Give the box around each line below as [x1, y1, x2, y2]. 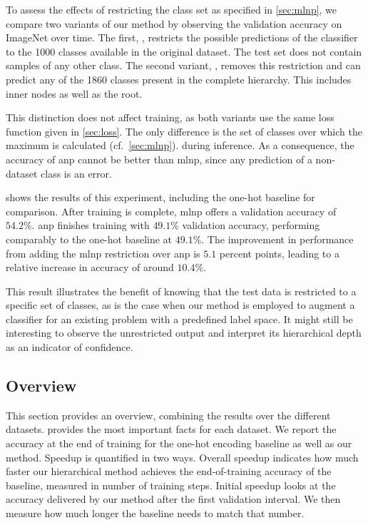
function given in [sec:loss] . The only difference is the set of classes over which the [6, 123, 362, 138]
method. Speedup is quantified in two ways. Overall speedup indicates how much [6, 449, 359, 464]
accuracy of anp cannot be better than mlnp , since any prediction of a [6, 151, 312, 166]
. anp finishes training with [31, 218, 150, 233]
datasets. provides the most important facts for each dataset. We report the [6, 422, 337, 437]
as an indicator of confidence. [6, 340, 133, 355]
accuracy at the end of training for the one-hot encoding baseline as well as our [6, 436, 352, 451]
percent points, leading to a [219, 245, 339, 260]
